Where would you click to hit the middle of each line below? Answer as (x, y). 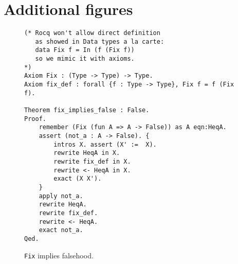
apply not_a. (61, 196)
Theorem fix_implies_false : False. (87, 110)
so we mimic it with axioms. (85, 59)
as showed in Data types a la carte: (100, 41)
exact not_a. (61, 230)
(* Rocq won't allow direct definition (92, 33)
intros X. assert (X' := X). (105, 144)
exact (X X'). (78, 179)
